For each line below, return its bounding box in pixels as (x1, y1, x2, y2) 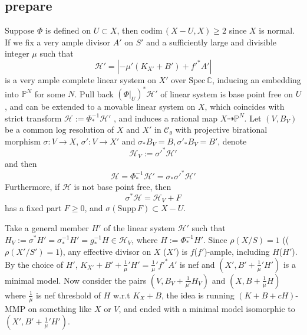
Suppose (5, 24, 35, 37)
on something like (28, 302, 92, 314)
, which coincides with (204, 100, 285, 113)
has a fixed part (5, 202, 62, 214)
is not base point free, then (74, 180, 171, 193)
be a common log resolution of (5, 123, 114, 136)
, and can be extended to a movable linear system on (5, 100, 196, 113)
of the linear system (104, 221, 175, 234)
